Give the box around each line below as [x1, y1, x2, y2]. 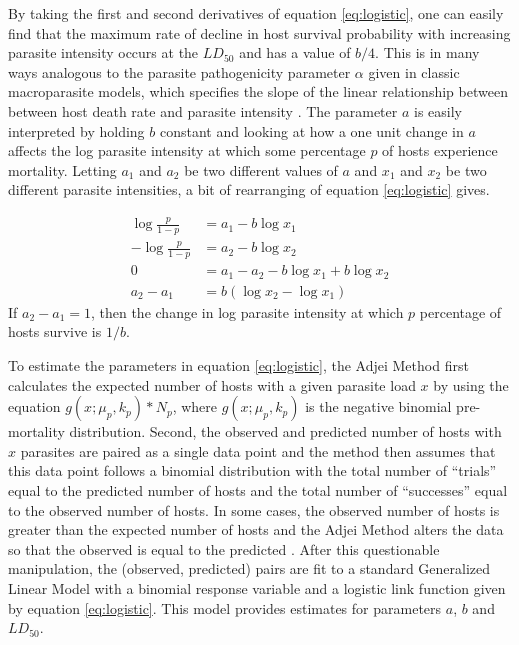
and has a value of [239, 42, 351, 63]
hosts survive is [8, 321, 102, 342]
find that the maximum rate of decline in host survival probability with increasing [8, 22, 511, 43]
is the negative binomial [305, 396, 452, 417]
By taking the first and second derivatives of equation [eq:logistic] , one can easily [8, 3, 504, 23]
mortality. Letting [8, 159, 117, 180]
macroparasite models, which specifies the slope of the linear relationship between [8, 81, 508, 102]
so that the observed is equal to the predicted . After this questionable [8, 538, 440, 559]
